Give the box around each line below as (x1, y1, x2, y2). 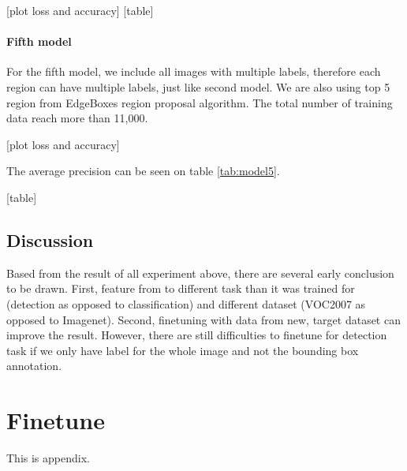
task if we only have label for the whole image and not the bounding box (6, 342, 359, 358)
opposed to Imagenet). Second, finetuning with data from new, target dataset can (6, 311, 401, 327)
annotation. (6, 357, 62, 374)
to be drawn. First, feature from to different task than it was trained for (6, 280, 355, 297)
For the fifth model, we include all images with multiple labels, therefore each (6, 63, 381, 80)
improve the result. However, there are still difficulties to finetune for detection (6, 327, 387, 343)
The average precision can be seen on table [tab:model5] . (6, 163, 280, 179)
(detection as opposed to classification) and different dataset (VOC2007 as (6, 295, 366, 312)
